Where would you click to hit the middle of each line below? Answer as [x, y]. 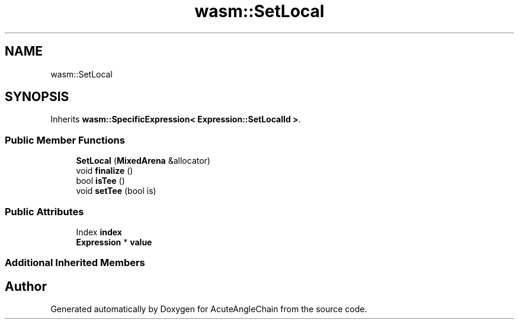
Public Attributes [44, 211]
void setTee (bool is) [116, 191]
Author [26, 286]
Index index [99, 232]
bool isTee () [100, 181]
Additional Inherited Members [75, 263]
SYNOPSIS [37, 97]
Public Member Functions [65, 140]
